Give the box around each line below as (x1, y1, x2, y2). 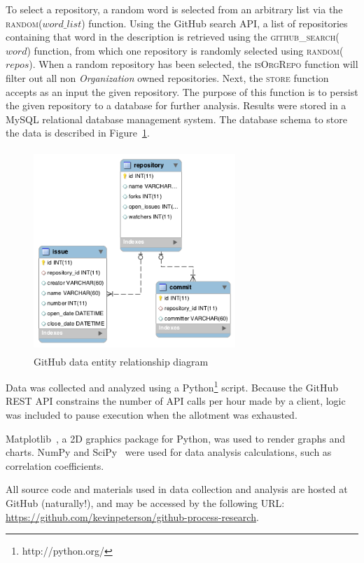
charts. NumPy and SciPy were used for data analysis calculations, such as (6, 445, 332, 459)
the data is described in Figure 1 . (6, 125, 150, 140)
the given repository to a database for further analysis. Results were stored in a (6, 98, 346, 113)
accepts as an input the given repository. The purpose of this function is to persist (6, 84, 358, 99)
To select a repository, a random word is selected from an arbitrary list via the (6, 2, 343, 16)
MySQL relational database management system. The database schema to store (6, 111, 347, 126)
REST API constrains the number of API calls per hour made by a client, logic (6, 394, 346, 408)
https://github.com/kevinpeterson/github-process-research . (6, 509, 259, 524)
